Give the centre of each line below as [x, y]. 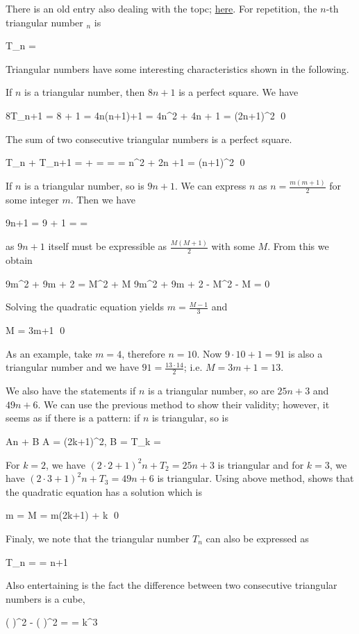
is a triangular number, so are [211, 391]
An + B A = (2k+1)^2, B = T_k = [83, 441]
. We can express [210, 186]
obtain [19, 260]
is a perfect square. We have [239, 92]
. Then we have [103, 199]
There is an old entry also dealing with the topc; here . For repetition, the [161, 8]
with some [233, 246]
